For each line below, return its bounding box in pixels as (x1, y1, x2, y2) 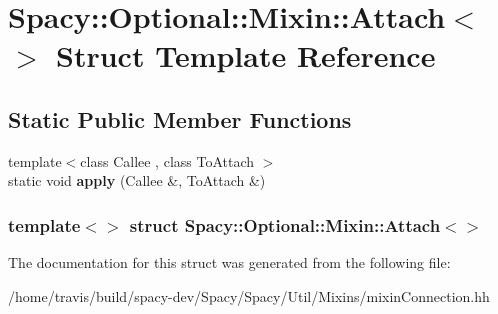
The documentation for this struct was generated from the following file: (8, 252, 451, 273)
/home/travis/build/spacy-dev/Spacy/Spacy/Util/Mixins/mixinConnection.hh (8, 285, 490, 306)
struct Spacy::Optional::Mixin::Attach (129, 212, 441, 237)
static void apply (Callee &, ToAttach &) (8, 170, 266, 191)
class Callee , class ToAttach (80, 150, 255, 171)
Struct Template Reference (56, 35, 436, 76)
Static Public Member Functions (8, 103, 352, 134)
